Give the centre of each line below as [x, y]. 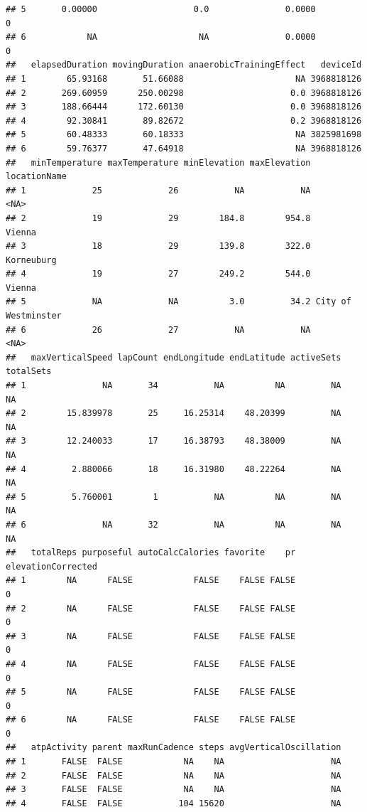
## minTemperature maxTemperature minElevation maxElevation [158, 162]
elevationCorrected [51, 566]
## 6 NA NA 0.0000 [161, 37]
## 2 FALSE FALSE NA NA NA [174, 775]
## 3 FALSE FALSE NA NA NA [174, 790]
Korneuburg [31, 260]
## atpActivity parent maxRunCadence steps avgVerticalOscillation [174, 748]
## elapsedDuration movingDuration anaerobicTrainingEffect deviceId [184, 65]
